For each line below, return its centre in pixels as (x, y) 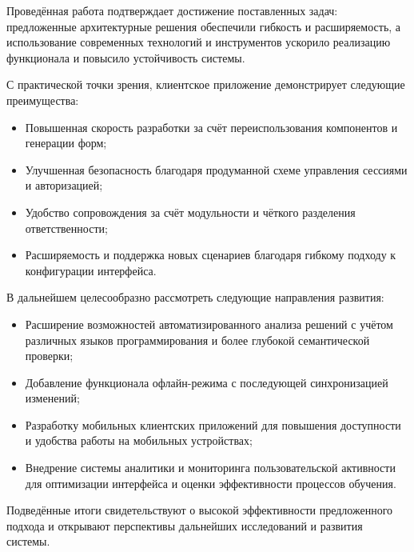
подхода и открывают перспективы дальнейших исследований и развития (185, 525)
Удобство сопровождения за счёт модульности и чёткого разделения (190, 212)
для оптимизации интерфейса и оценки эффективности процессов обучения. (211, 483)
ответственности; (66, 228)
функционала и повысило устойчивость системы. (126, 57)
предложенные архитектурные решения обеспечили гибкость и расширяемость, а (204, 26)
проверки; (49, 356)
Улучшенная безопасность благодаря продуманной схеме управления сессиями (216, 169)
